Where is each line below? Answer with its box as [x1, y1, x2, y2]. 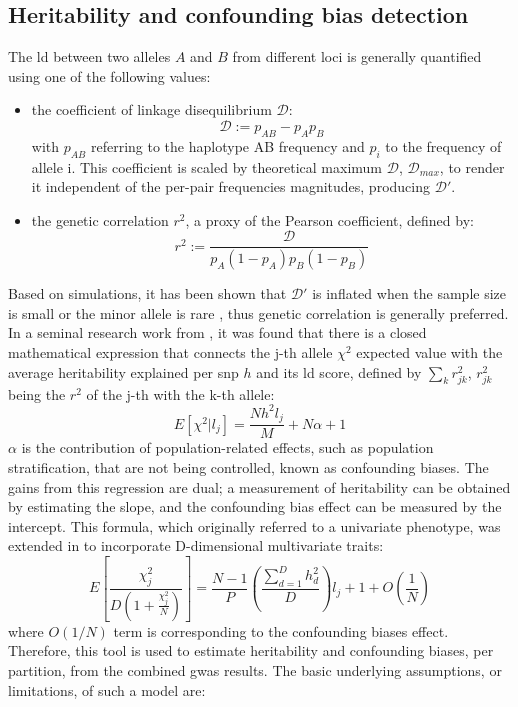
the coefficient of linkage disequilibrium [31, 99, 272, 120]
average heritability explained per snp [8, 361, 239, 382]
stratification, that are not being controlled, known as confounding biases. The [8, 456, 489, 477]
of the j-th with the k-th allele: [86, 383, 275, 404]
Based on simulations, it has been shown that [8, 283, 287, 304]
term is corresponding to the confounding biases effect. [113, 620, 449, 641]
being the [8, 383, 66, 404]
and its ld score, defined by [256, 361, 422, 382]
